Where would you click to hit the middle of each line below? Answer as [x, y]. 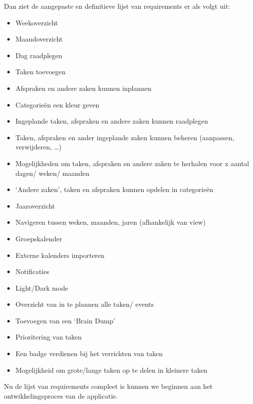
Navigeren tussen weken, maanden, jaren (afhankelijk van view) [110, 222]
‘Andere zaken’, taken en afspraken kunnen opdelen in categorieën [114, 189]
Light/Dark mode [42, 287]
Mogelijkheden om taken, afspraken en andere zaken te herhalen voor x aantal [132, 163]
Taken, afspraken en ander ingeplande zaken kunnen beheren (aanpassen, [125, 137]
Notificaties [32, 271]
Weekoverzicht [37, 22]
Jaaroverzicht [35, 205]
